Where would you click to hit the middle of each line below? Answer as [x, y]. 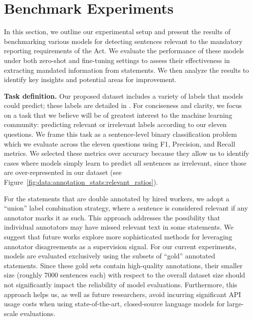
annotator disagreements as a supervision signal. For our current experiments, [120, 246]
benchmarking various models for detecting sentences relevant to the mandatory [123, 41]
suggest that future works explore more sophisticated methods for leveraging [118, 236]
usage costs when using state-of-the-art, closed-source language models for [114, 304]
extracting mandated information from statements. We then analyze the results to [126, 70]
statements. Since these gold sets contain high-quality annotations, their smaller [123, 265]
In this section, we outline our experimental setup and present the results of [117, 32]
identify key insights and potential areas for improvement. [90, 79]
